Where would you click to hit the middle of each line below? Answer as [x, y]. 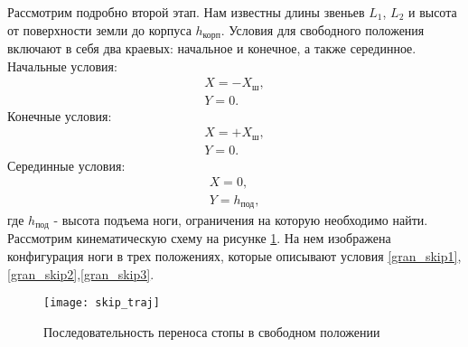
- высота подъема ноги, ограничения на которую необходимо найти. [241, 219]
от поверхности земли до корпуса [99, 29]
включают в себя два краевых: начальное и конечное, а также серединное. [212, 48]
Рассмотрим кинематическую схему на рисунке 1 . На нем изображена [199, 238]
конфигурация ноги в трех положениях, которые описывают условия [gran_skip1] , [234, 256]
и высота [432, 12]
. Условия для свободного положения [323, 29]
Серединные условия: [66, 165]
